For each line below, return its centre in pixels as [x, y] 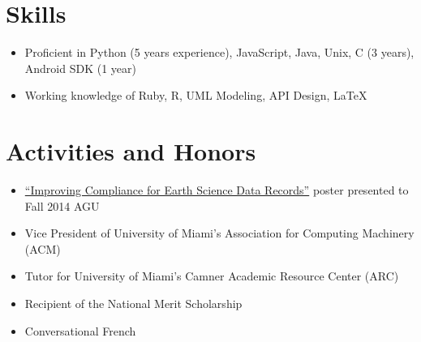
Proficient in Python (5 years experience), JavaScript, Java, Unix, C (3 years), [219, 52]
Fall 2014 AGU [62, 205]
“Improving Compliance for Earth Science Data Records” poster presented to [217, 190]
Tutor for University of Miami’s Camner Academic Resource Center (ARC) [212, 276]
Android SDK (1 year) [80, 68]
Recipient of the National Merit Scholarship [133, 303]
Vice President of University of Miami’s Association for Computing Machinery [219, 233]
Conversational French [80, 330]
